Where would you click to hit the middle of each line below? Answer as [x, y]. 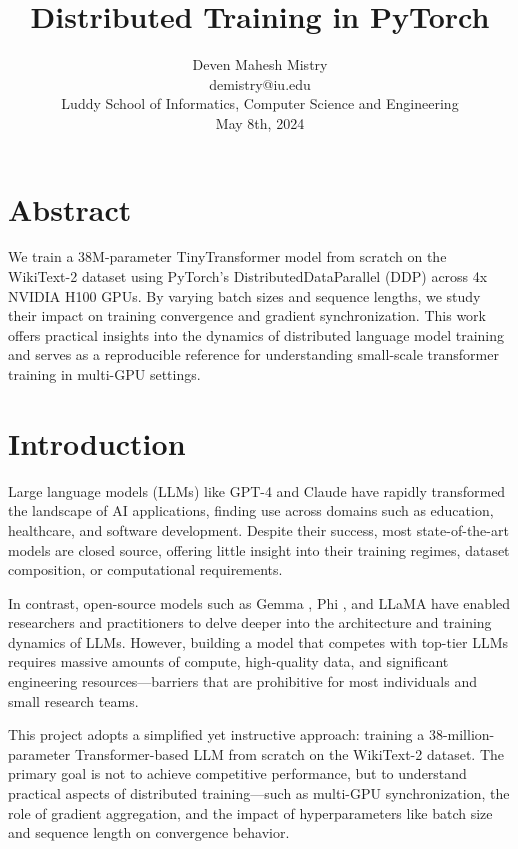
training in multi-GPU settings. [104, 374]
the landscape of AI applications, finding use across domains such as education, [251, 510]
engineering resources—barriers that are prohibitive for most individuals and [243, 681]
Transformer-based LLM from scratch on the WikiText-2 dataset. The [289, 753]
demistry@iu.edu [260, 83]
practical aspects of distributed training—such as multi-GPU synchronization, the [259, 793]
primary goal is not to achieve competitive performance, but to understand [237, 773]
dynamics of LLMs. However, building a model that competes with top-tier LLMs [258, 641]
